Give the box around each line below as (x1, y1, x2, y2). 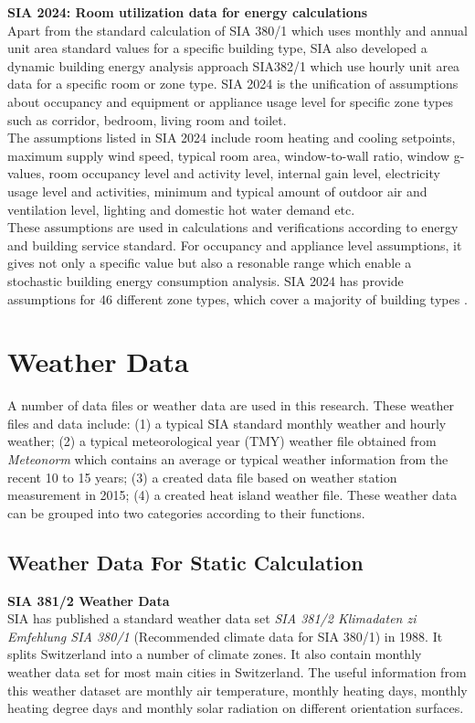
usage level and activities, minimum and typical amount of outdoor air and (7, 181, 427, 200)
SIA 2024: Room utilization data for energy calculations (7, 3, 368, 21)
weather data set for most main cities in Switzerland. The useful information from (7, 662, 467, 681)
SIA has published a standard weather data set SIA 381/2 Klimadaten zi (7, 609, 417, 628)
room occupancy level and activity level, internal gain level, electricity (48, 164, 440, 183)
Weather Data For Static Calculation (7, 548, 364, 576)
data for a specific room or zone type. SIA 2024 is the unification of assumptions (7, 74, 459, 93)
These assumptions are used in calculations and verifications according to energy (7, 218, 459, 237)
